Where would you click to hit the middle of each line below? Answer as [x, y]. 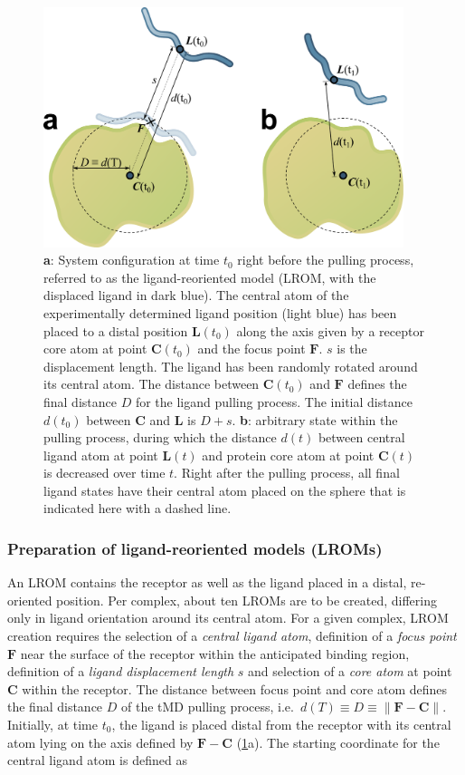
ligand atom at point [101, 455]
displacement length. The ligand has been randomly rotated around [231, 366]
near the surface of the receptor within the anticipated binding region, [215, 653]
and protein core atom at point [288, 455]
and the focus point [251, 349]
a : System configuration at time [132, 260]
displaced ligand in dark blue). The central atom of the [196, 295]
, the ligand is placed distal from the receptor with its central [281, 725]
